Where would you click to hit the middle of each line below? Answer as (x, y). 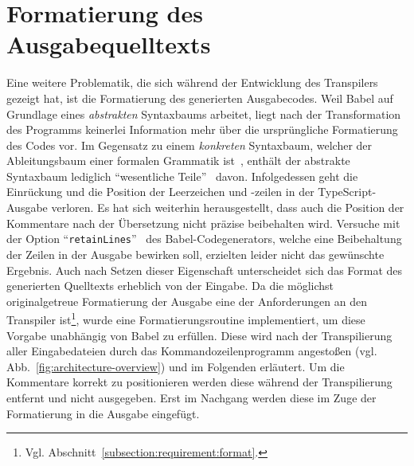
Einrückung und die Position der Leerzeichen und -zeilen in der (160, 192)
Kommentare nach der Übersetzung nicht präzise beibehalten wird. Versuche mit (203, 223)
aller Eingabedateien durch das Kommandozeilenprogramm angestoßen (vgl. (192, 351)
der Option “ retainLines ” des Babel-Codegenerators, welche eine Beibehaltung (204, 239)
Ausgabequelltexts (109, 44)
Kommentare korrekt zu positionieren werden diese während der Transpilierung (199, 382)
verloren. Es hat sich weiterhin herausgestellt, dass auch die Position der (228, 208)
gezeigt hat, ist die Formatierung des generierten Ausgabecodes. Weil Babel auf (200, 98)
